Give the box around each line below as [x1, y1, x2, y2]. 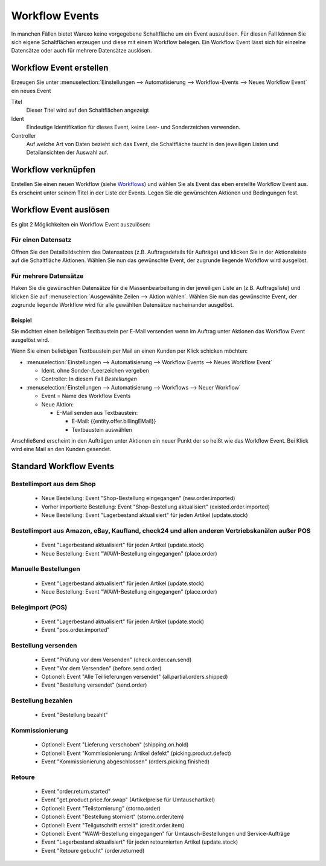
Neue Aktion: [41, 400, 74, 408]
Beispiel [11, 317, 32, 324]
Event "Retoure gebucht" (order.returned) [41, 847, 145, 854]
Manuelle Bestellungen [11, 565, 81, 573]
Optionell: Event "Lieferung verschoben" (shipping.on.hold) [41, 741, 189, 748]
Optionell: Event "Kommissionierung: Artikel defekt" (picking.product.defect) [41, 749, 232, 757]
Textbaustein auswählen [71, 426, 132, 433]
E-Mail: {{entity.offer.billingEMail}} [71, 417, 156, 425]
